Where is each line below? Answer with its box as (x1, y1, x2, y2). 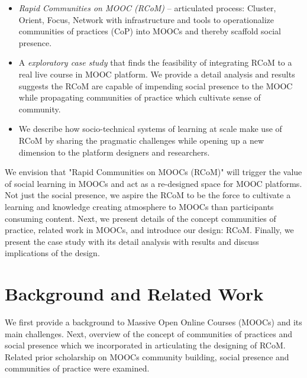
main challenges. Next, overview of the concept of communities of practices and (5, 327, 292, 340)
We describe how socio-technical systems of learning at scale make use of (18, 122, 282, 135)
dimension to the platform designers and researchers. (18, 146, 210, 158)
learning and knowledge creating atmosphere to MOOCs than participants (5, 200, 274, 212)
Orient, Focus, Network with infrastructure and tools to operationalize (18, 13, 274, 25)
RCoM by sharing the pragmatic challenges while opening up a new (18, 134, 264, 146)
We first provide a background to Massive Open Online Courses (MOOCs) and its (5, 316, 302, 328)
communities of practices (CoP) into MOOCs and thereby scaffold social (18, 25, 281, 37)
